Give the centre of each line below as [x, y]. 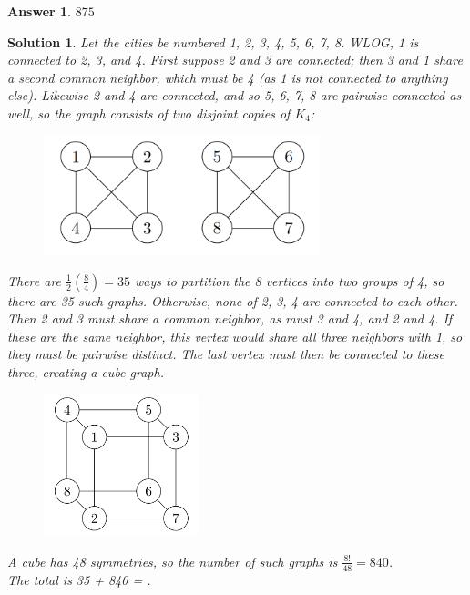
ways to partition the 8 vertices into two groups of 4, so [290, 280]
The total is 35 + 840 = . [79, 579]
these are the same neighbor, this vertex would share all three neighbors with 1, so [235, 336]
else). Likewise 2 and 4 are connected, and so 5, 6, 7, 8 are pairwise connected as [235, 95]
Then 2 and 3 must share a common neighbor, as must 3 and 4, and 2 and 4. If [230, 318]
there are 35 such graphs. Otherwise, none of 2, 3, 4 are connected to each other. [233, 300]
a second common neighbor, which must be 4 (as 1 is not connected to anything [228, 77]
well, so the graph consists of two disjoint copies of [149, 113]
